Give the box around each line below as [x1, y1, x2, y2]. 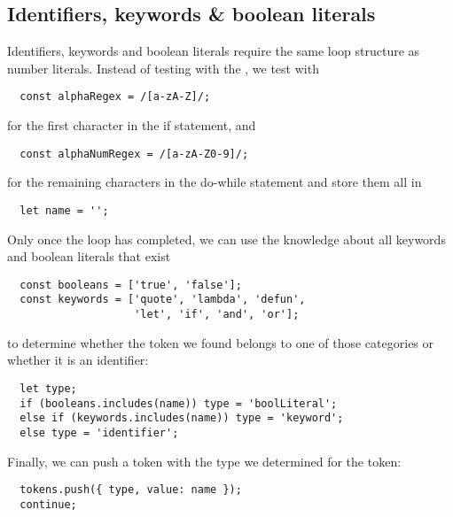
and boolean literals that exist [7, 247, 171, 266]
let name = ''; [20, 204, 109, 217]
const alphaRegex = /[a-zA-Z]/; [20, 90, 211, 104]
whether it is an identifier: [7, 351, 149, 369]
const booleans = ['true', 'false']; [20, 278, 242, 291]
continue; [20, 498, 77, 511]
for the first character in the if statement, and [7, 116, 256, 135]
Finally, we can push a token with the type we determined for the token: [7, 451, 402, 470]
